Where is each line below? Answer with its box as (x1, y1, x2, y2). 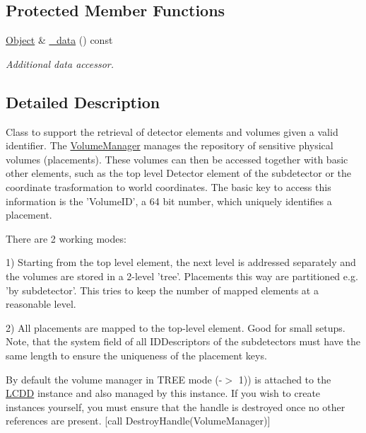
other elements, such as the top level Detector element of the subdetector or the (6, 166, 352, 180)
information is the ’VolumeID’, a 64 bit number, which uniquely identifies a (6, 193, 332, 208)
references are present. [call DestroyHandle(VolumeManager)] (6, 413, 271, 428)
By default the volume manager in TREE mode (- (6, 371, 223, 386)
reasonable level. (6, 296, 76, 311)
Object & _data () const (6, 33, 113, 47)
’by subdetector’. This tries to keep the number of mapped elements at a (6, 282, 319, 297)
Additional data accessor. (6, 56, 114, 71)
